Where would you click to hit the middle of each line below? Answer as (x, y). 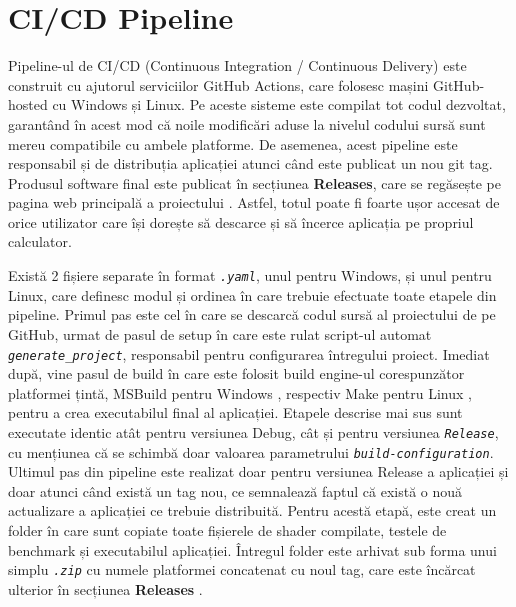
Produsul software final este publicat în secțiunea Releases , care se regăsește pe (254, 182)
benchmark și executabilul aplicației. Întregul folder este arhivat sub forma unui (252, 549)
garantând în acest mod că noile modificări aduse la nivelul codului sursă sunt (247, 123)
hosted (28, 104)
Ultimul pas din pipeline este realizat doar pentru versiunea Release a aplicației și (258, 471)
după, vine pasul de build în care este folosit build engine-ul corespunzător (236, 373)
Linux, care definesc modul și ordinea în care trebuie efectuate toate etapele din (252, 294)
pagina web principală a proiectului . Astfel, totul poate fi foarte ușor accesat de (254, 202)
